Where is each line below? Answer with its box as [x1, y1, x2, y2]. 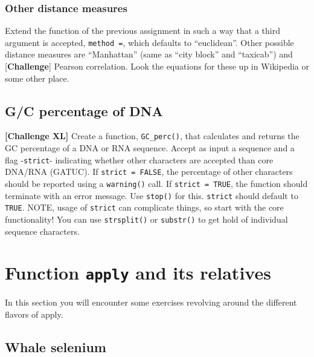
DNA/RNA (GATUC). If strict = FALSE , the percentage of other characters [5, 165, 293, 178]
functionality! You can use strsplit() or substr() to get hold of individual [5, 212, 288, 225]
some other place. [5, 71, 69, 84]
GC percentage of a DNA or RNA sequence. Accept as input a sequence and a [5, 142, 295, 154]
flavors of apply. [5, 308, 63, 321]
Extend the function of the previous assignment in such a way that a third [5, 24, 280, 37]
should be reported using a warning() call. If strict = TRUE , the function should [5, 177, 308, 190]
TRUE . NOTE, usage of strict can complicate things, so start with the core [5, 201, 284, 214]
